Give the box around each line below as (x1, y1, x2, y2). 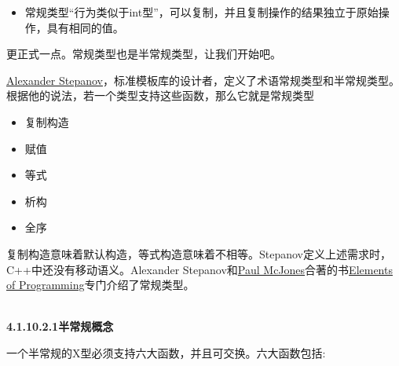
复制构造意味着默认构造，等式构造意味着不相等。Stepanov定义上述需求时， (6, 245, 392, 262)
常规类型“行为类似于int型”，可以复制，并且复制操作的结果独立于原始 (24, 4, 379, 20)
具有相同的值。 (46, 19, 124, 35)
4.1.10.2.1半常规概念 (6, 318, 114, 335)
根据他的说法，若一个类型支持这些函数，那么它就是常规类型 (6, 87, 314, 104)
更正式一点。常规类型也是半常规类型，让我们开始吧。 (6, 46, 281, 62)
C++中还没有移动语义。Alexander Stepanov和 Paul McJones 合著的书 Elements (6, 261, 393, 277)
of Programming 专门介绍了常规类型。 (6, 276, 195, 293)
